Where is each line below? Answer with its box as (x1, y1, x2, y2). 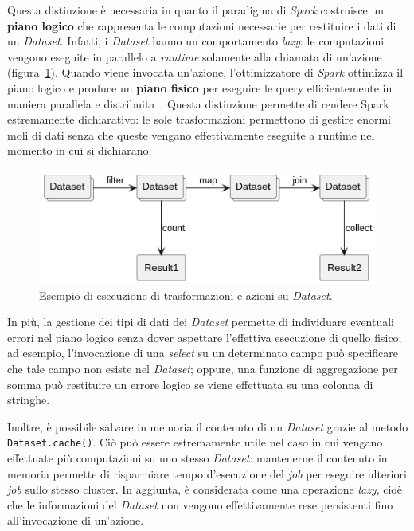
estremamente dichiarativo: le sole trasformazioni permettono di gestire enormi (7, 111, 391, 128)
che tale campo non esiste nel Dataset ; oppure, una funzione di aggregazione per (7, 360, 398, 377)
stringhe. (7, 391, 50, 408)
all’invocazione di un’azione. (7, 512, 144, 529)
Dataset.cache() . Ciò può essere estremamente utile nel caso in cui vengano (7, 434, 383, 450)
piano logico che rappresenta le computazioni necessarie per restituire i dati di (7, 17, 396, 33)
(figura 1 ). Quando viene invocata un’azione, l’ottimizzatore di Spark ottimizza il (7, 64, 404, 81)
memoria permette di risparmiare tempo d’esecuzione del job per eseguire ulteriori (7, 465, 407, 482)
